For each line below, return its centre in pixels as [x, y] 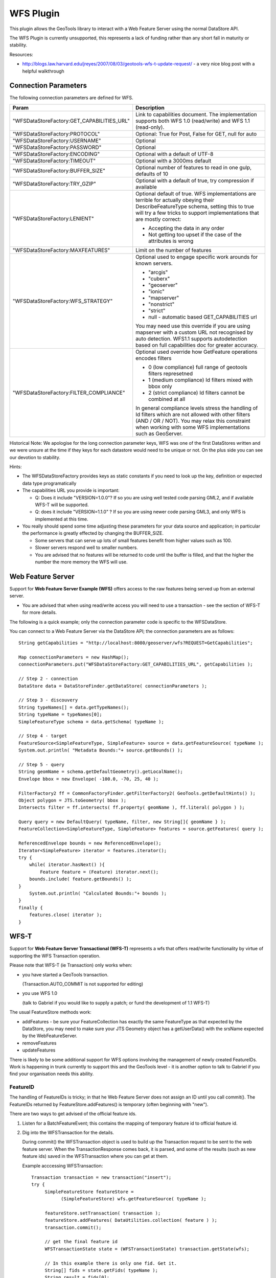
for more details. [40, 612]
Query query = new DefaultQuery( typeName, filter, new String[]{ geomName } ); [122, 822]
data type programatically [49, 483]
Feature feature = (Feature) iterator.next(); [99, 872]
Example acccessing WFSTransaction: [63, 1166]
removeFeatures [39, 1043]
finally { [31, 908]
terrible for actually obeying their [175, 200]
